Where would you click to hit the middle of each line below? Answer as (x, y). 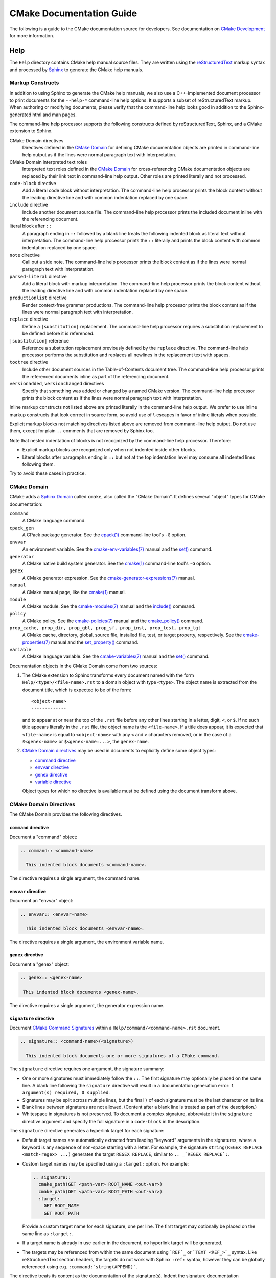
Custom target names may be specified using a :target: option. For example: (106, 1163)
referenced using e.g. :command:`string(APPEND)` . (80, 1266)
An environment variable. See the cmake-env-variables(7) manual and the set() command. (117, 549)
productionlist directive (38, 298)
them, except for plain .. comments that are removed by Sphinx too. (82, 431)
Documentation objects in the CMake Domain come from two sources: (84, 666)
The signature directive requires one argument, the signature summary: (87, 1069)
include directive (29, 205)
